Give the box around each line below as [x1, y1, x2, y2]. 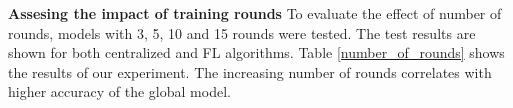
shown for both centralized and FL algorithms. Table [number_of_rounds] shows [8, 42, 505, 63]
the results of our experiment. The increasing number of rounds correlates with [8, 61, 492, 82]
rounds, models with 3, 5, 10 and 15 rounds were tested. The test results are [8, 22, 476, 43]
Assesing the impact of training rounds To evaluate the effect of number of [8, 3, 502, 23]
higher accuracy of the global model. [8, 81, 231, 102]
